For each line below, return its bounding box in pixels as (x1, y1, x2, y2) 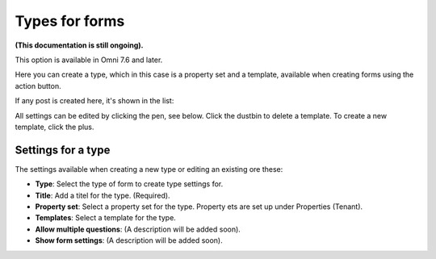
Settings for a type (15, 143, 111, 157)
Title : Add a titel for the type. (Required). (35, 190, 170, 200)
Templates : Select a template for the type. (35, 213, 177, 223)
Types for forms (15, 12, 125, 30)
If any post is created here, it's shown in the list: (15, 96, 174, 106)
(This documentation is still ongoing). (15, 40, 145, 50)
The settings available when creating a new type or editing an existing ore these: (15, 164, 283, 173)
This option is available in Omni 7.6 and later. (15, 55, 163, 65)
